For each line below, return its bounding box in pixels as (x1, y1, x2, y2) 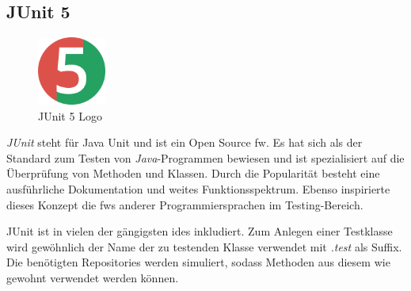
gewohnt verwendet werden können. (6, 269, 179, 285)
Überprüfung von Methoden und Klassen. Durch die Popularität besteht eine (6, 165, 380, 182)
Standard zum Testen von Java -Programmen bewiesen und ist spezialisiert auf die (6, 149, 405, 166)
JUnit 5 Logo (38, 107, 102, 124)
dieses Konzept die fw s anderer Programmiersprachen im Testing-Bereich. (6, 196, 363, 213)
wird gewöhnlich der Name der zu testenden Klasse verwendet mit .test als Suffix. (6, 238, 402, 255)
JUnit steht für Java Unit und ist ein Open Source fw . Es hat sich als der (6, 134, 363, 151)
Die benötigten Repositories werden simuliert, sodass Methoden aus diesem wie (6, 254, 390, 270)
